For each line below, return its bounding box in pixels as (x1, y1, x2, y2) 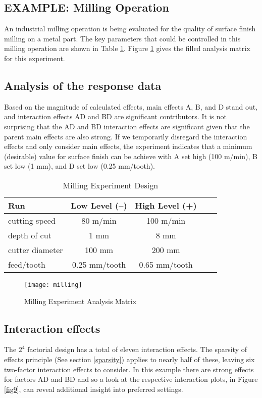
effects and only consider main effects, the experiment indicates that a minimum (4, 141, 252, 152)
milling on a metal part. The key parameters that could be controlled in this (4, 33, 241, 43)
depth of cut (8, 229, 51, 241)
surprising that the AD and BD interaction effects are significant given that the (4, 121, 250, 131)
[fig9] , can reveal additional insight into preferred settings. (4, 383, 183, 394)
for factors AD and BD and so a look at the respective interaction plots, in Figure (4, 374, 258, 384)
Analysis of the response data (4, 77, 162, 93)
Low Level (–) (71, 199, 127, 211)
